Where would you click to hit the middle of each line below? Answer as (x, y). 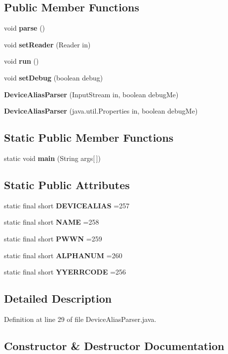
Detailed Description (58, 298)
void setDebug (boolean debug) (54, 77)
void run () (21, 61)
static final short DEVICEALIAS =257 (67, 205)
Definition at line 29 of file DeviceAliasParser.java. (80, 319)
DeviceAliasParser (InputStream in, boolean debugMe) (91, 94)
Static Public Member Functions (89, 138)
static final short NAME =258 (52, 222)
